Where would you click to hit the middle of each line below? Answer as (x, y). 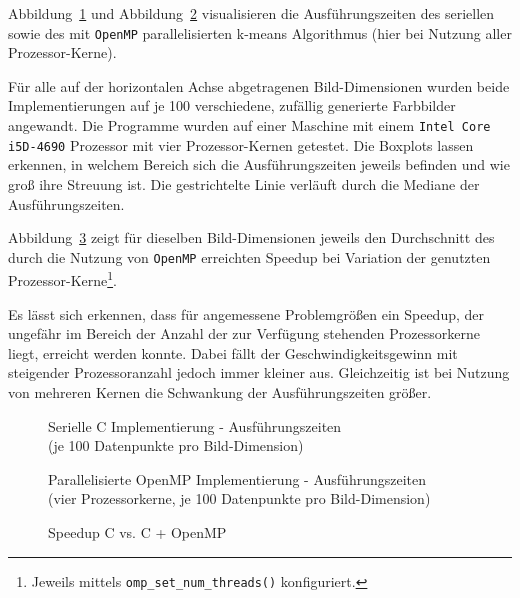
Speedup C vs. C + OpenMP (137, 531)
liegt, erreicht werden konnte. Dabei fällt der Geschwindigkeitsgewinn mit (233, 352)
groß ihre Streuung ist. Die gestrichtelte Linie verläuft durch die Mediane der (244, 183)
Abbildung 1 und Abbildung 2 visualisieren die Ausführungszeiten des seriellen (251, 13)
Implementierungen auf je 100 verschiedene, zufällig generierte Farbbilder (232, 105)
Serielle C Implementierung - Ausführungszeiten (195, 425)
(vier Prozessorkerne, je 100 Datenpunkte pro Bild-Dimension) (239, 498)
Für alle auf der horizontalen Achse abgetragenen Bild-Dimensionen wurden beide (259, 85)
